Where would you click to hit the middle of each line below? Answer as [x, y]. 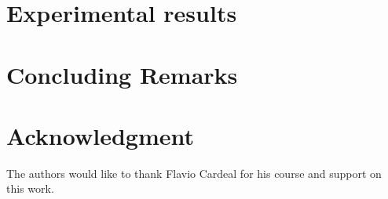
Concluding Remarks [122, 74]
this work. [30, 188]
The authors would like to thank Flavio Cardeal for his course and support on [194, 173]
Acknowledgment [100, 135]
